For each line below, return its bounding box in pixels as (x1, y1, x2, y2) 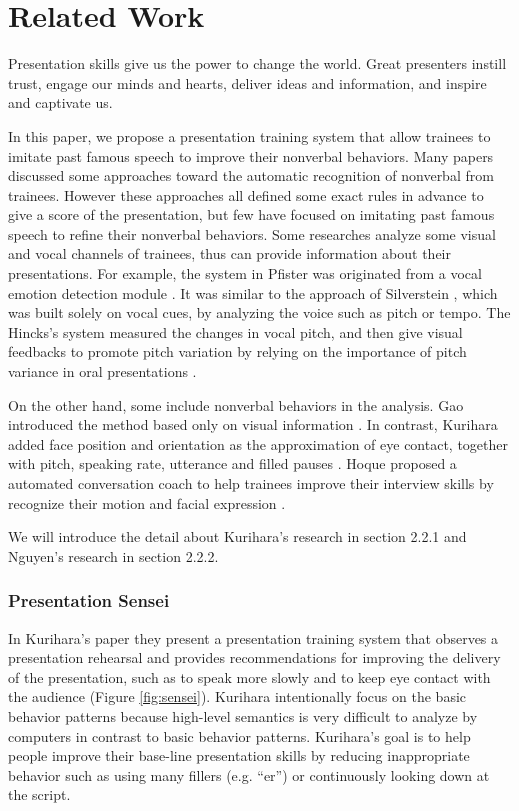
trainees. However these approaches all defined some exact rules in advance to (8, 184, 484, 205)
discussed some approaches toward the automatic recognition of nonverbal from (8, 165, 494, 186)
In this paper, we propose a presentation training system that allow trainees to (8, 125, 491, 146)
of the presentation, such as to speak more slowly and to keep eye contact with (8, 666, 491, 687)
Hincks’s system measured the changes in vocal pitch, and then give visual (8, 321, 463, 342)
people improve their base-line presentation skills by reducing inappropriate (8, 745, 470, 766)
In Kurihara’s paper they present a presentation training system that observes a (8, 627, 499, 648)
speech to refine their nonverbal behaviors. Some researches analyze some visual (8, 223, 496, 244)
